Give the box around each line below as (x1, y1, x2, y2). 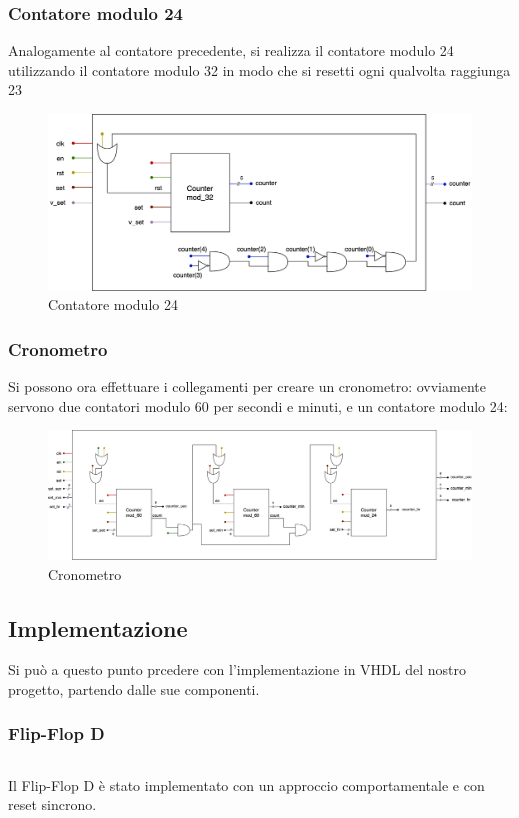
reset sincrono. (8, 794, 97, 815)
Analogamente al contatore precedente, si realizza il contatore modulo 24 (8, 40, 454, 61)
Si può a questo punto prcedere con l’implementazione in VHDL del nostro (8, 659, 466, 680)
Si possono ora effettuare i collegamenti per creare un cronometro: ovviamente (8, 376, 486, 397)
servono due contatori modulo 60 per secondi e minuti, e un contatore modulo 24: (8, 395, 508, 416)
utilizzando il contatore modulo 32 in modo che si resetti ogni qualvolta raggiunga (8, 59, 511, 80)
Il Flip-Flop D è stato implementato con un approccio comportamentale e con (8, 774, 485, 795)
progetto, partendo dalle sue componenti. (8, 678, 260, 699)
